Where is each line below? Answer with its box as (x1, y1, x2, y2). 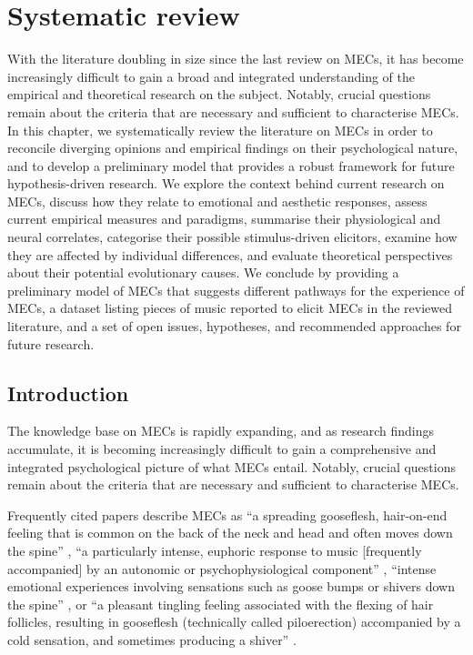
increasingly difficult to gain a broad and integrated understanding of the (7, 66, 415, 86)
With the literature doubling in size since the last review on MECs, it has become (7, 49, 464, 68)
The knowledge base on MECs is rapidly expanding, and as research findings (7, 421, 435, 440)
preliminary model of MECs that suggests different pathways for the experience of (7, 280, 465, 299)
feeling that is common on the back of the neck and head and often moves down (7, 523, 453, 542)
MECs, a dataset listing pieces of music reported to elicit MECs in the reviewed (7, 298, 452, 317)
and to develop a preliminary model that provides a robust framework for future (7, 156, 455, 175)
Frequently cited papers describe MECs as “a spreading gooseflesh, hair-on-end (7, 505, 448, 524)
